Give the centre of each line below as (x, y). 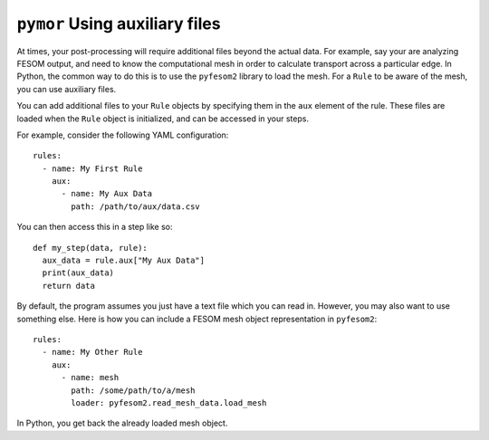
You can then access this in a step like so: (95, 227)
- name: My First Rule (92, 168)
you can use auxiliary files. (67, 89)
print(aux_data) (78, 273)
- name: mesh (90, 378)
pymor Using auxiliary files (119, 24)
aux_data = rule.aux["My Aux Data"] (124, 261)
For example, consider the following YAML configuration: (123, 135)
